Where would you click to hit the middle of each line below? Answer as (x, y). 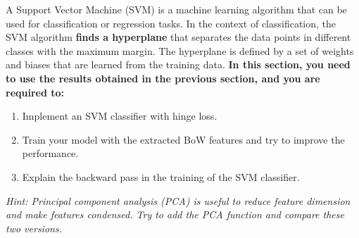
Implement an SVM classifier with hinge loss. (120, 116)
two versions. (34, 228)
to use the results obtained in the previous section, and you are (163, 78)
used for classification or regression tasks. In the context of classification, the (171, 23)
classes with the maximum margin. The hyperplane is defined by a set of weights (180, 50)
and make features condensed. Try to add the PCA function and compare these (175, 214)
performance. (50, 153)
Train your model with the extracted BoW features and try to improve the (183, 139)
